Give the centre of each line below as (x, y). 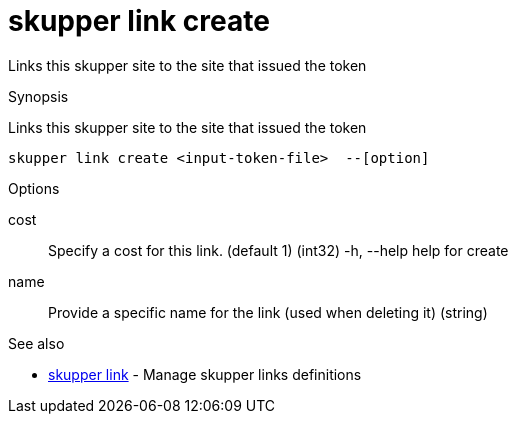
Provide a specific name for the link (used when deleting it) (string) (268, 312)
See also (36, 343)
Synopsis (38, 96)
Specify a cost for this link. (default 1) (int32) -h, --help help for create (278, 250)
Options (34, 188)
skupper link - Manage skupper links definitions (205, 374)
